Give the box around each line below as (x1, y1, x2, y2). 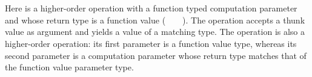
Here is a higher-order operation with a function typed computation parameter (5, 2, 297, 14)
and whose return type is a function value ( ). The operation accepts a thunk (5, 13, 305, 26)
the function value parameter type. (5, 61, 134, 73)
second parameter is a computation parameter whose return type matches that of (5, 49, 307, 61)
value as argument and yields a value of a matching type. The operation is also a (5, 25, 305, 38)
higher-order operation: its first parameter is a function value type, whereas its (5, 37, 297, 49)
